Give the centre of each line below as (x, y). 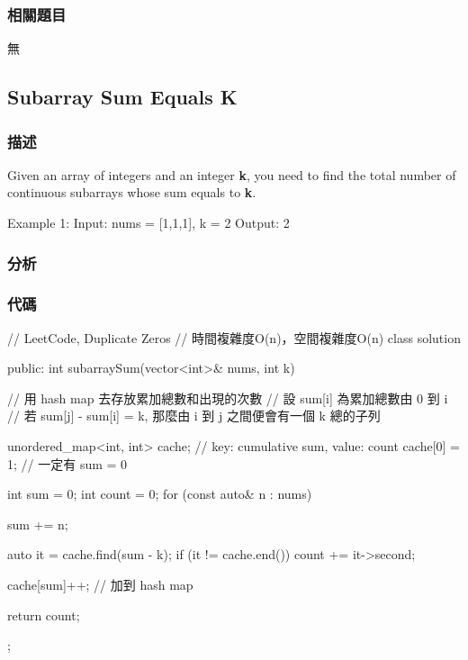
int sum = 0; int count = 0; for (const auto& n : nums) (160, 494)
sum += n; (38, 524)
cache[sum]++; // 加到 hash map (100, 584)
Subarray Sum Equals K (122, 97)
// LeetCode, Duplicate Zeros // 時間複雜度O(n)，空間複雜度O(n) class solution (234, 337)
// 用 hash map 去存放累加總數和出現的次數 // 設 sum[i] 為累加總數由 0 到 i (228, 398)
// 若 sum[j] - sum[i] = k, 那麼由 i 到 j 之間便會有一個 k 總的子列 (194, 416)
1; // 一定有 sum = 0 (67, 463)
